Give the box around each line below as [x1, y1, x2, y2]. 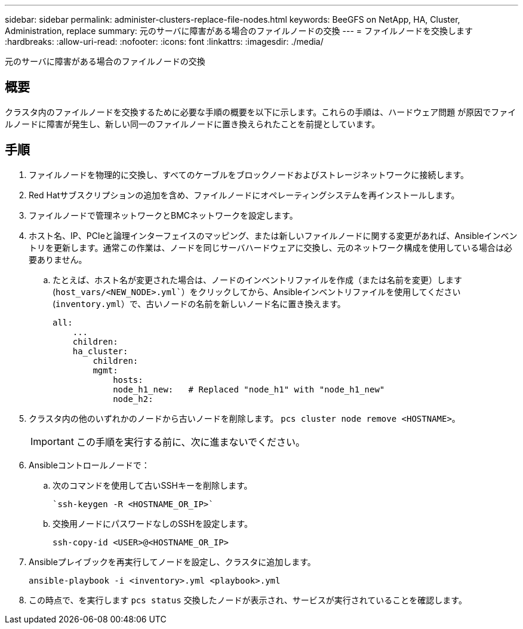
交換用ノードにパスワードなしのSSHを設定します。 [53, 518, 253, 529]
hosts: [113, 375, 143, 385]
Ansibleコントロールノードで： [29, 459, 150, 470]
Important [30, 435, 74, 447]
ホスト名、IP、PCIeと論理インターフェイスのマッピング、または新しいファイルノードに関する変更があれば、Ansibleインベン [29, 230, 518, 241]
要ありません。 [29, 254, 87, 265]
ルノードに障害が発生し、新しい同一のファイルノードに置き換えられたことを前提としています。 [5, 118, 380, 129]
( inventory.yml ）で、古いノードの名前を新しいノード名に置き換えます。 [53, 298, 346, 309]
